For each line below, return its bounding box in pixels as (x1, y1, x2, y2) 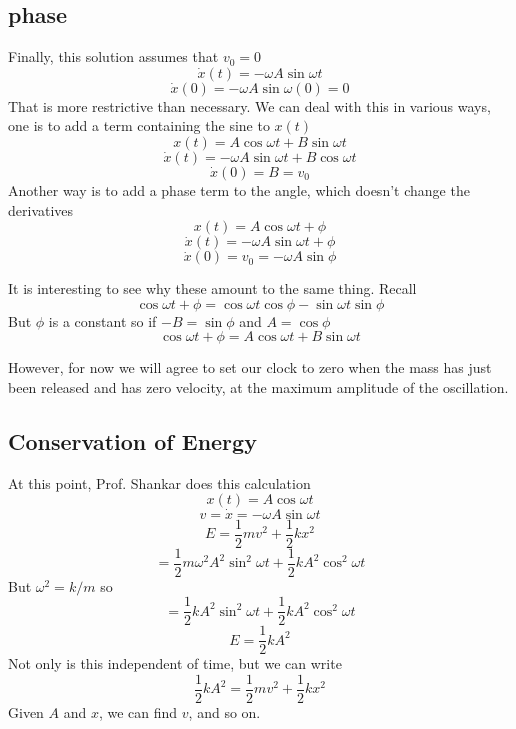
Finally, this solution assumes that (8, 46, 219, 67)
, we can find (98, 702, 178, 723)
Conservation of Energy (8, 425, 257, 456)
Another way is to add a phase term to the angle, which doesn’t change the (8, 179, 470, 200)
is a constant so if (48, 310, 157, 331)
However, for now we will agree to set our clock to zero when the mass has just (8, 357, 492, 378)
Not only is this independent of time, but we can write (8, 653, 342, 674)
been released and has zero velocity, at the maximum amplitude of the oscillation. (8, 376, 509, 397)
